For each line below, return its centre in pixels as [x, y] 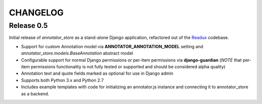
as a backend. [35, 93]
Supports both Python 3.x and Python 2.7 [62, 80]
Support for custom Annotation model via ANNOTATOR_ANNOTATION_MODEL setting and [112, 46]
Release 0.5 [28, 26]
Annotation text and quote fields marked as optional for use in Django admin [97, 73]
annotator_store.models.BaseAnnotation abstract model [77, 53]
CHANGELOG [36, 13]
